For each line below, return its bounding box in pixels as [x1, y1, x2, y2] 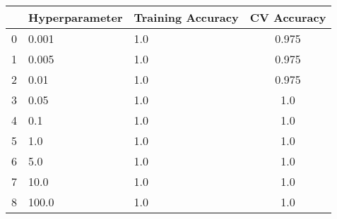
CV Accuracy [249, 9, 326, 25]
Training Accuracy [134, 9, 239, 25]
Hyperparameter [28, 9, 123, 25]
